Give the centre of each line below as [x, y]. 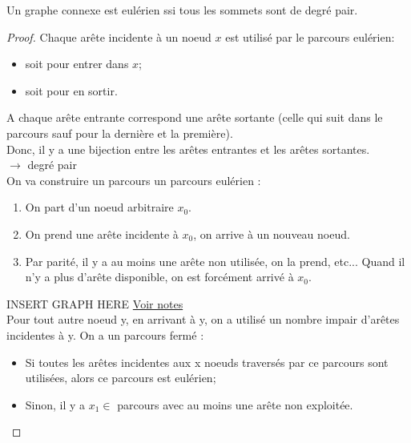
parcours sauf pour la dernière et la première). [120, 133]
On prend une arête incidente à [102, 234]
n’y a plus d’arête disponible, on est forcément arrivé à [159, 277]
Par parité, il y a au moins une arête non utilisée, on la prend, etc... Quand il [215, 261]
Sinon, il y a [55, 404]
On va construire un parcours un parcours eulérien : [134, 180]
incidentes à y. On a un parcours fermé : [105, 334]
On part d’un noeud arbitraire [99, 207]
